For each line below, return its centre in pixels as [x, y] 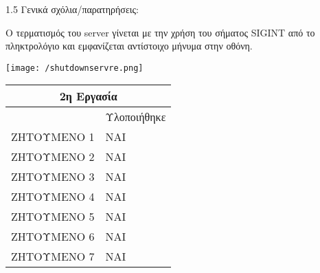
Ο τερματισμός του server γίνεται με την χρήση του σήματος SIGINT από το [160, 32]
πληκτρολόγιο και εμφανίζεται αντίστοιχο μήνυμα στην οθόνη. [129, 46]
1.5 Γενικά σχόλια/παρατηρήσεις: [72, 9]
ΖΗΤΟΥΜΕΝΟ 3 [53, 177]
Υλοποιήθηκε [136, 117]
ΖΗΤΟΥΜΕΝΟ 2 [53, 157]
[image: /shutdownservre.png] [75, 68]
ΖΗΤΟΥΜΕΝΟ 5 [53, 217]
